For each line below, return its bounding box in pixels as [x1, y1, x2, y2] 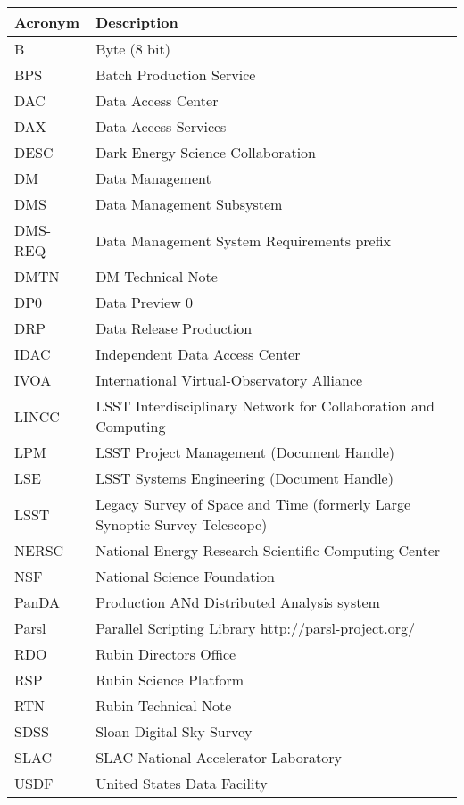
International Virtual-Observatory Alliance [95, 369, 363, 390]
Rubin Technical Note [95, 695, 232, 716]
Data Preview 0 [95, 292, 194, 312]
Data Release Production [95, 318, 253, 338]
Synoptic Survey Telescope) [95, 514, 268, 535]
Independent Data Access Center [95, 344, 301, 364]
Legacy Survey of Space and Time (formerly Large [95, 494, 411, 514]
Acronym [14, 12, 80, 32]
